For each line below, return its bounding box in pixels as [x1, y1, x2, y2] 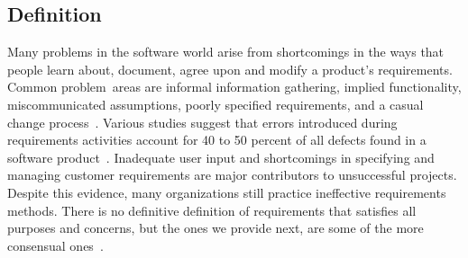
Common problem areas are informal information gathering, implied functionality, [7, 77, 462, 96]
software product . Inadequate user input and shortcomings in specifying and [7, 147, 435, 166]
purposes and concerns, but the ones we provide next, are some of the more [7, 218, 424, 237]
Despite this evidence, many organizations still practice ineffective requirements [7, 182, 446, 201]
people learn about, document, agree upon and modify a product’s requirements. [7, 59, 453, 78]
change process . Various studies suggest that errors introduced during [7, 112, 398, 131]
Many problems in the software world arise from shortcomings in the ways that [7, 42, 445, 61]
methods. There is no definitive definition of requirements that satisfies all [7, 200, 417, 219]
